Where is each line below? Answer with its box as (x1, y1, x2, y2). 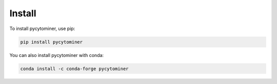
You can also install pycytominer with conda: (9, 52, 104, 58)
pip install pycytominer (20, 39, 83, 45)
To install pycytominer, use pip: (9, 25, 75, 32)
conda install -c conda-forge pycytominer (20, 66, 129, 71)
